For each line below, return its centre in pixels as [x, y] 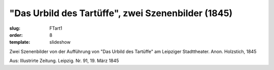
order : [16, 35]
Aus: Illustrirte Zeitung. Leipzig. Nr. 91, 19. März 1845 [64, 61]
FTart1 [56, 28]
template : [20, 42]
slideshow [60, 42]
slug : [15, 28]
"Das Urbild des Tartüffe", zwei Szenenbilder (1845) [121, 13]
